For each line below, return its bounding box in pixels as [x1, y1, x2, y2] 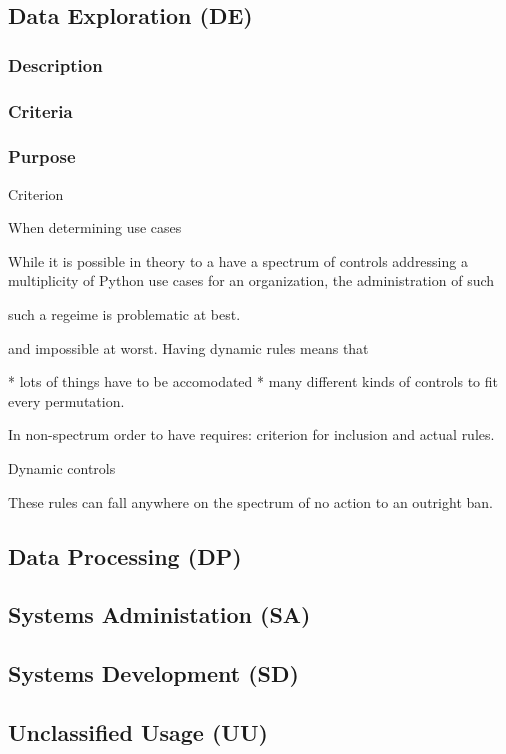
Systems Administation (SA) [8, 599, 311, 630]
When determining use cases [8, 217, 182, 238]
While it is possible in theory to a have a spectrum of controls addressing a [8, 250, 468, 271]
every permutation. [8, 390, 125, 411]
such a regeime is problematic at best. [8, 304, 241, 325]
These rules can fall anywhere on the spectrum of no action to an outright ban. [8, 491, 493, 512]
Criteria [8, 98, 73, 123]
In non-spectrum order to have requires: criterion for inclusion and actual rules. [8, 424, 495, 445]
